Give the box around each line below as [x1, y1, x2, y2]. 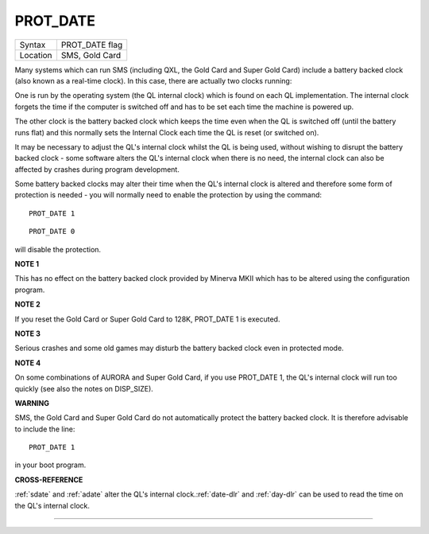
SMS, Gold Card [60, 49, 122, 60]
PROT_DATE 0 [29, 227, 75, 236]
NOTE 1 [14, 259, 40, 269]
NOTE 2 [14, 299, 41, 310]
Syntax [19, 39, 46, 50]
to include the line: [14, 424, 75, 434]
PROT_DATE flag [60, 39, 123, 50]
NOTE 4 [14, 358, 41, 368]
